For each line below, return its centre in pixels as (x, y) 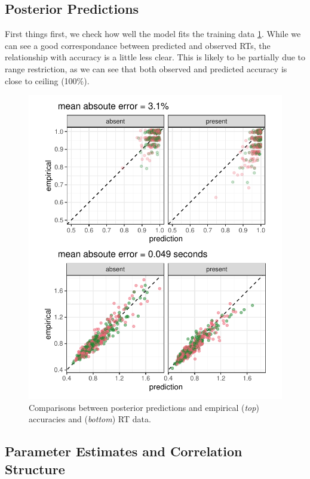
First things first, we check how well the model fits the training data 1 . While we (153, 34)
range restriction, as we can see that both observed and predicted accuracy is (146, 68)
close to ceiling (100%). (47, 80)
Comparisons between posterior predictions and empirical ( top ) (144, 407)
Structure (35, 469)
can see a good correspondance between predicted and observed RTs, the (138, 45)
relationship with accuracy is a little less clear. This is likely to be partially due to (155, 57)
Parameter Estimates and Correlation (124, 451)
